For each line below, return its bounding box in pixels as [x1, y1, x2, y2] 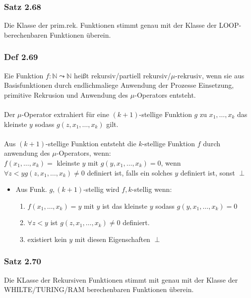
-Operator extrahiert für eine [21, 109, 109, 119]
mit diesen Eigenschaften [74, 234, 150, 244]
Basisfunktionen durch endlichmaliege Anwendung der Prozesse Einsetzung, [4, 80, 234, 90]
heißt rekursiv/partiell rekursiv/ [73, 70, 171, 80]
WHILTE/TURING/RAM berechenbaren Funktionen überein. [4, 284, 194, 295]
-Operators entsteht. [134, 89, 196, 100]
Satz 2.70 [4, 255, 41, 267]
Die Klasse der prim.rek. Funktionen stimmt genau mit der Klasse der [4, 20, 217, 30]
